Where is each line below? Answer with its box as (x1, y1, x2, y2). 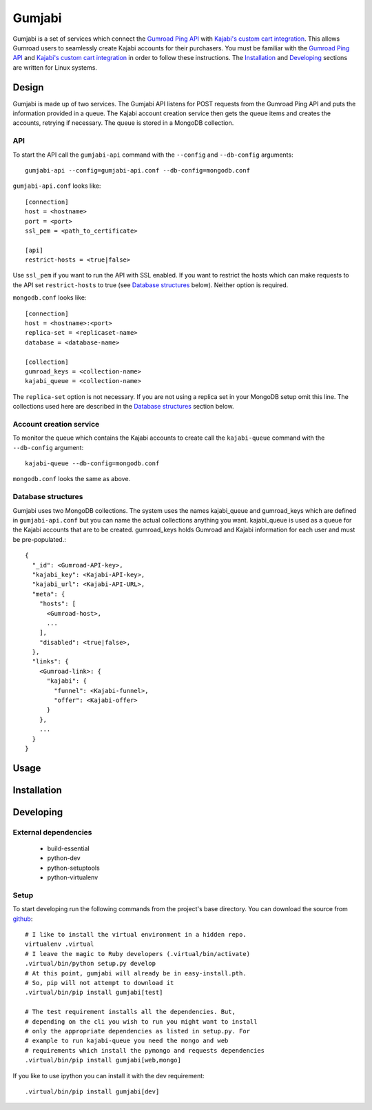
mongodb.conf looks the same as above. (12, 475, 131, 483)
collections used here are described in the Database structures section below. (12, 402, 234, 411)
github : (12, 915, 33, 923)
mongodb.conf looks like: (12, 293, 87, 302)
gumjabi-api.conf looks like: (12, 182, 101, 190)
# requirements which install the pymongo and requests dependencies (25, 1046, 265, 1054)
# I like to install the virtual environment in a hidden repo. (25, 931, 247, 939)
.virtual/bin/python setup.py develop (25, 960, 156, 968)
